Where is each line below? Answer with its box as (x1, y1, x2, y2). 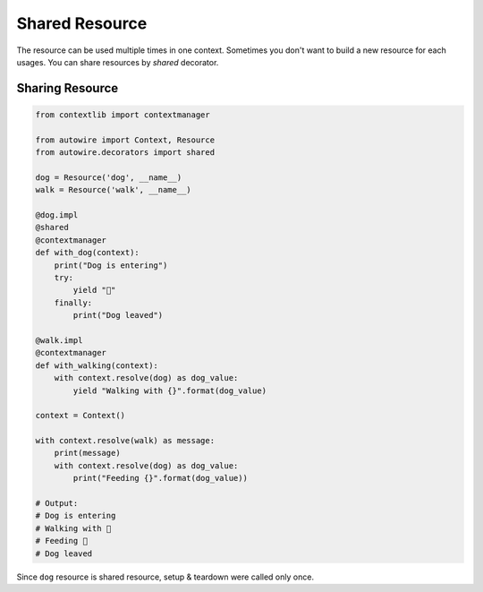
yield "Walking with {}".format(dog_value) (72, 385, 267, 396)
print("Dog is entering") (54, 260, 168, 270)
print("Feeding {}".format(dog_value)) (72, 473, 248, 484)
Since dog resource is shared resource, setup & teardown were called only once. (16, 571, 315, 582)
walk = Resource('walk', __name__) (35, 184, 191, 195)
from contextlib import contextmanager (35, 109, 210, 120)
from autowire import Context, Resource (35, 134, 215, 145)
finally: (54, 297, 93, 308)
